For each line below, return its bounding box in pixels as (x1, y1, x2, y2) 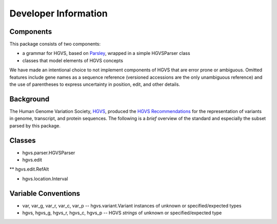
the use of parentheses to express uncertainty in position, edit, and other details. (9, 81, 181, 87)
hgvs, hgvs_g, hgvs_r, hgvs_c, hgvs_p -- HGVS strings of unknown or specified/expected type (22, 210, 222, 216)
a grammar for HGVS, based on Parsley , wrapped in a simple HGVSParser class (22, 50, 190, 57)
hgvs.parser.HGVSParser (22, 150, 75, 156)
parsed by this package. (9, 122, 61, 128)
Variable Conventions (9, 189, 81, 198)
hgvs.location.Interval (22, 175, 68, 182)
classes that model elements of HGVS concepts (22, 57, 123, 64)
